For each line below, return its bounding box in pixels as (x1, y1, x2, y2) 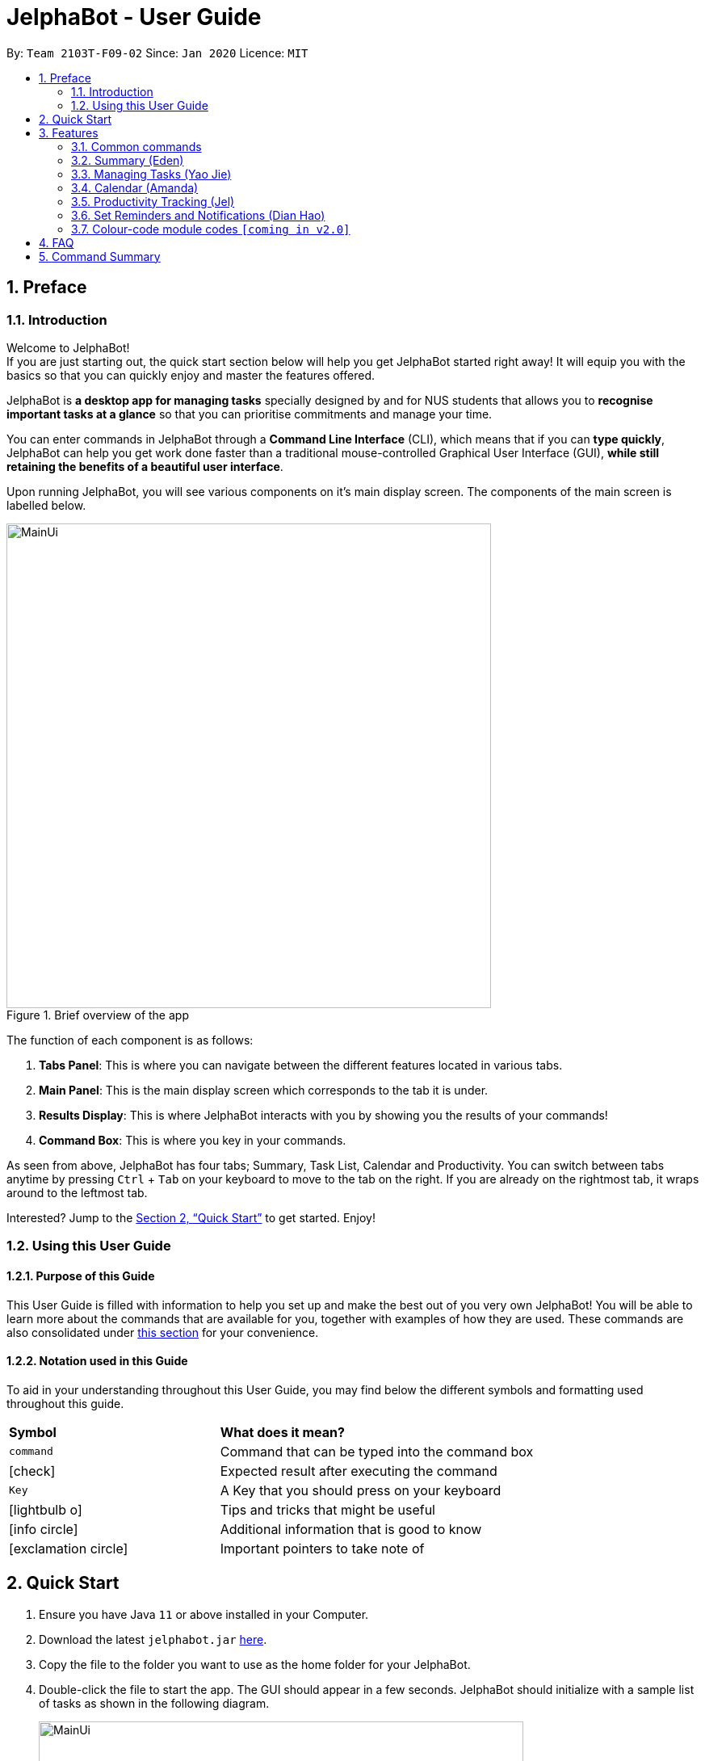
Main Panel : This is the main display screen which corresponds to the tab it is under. (39, 1082, 489, 1097)
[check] (9, 1462, 56, 1479)
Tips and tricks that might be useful (220, 1501, 435, 1518)
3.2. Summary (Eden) (71, 153, 184, 167)
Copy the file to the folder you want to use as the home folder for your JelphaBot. (39, 1657, 471, 1671)
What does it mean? (220, 1423, 345, 1440)
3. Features (39, 125, 99, 140)
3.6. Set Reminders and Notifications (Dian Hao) (71, 208, 325, 222)
